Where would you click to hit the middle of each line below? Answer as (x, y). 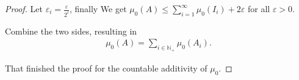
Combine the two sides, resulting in (71, 31)
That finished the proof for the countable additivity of (106, 68)
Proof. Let (24, 8)
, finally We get (98, 8)
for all (259, 8)
